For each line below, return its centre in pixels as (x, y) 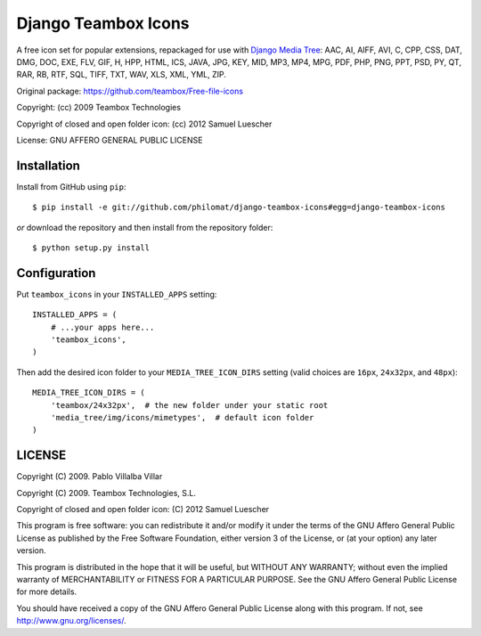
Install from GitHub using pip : (71, 186)
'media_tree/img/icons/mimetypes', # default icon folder (182, 417)
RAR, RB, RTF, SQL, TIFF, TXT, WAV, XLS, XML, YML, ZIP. (121, 75)
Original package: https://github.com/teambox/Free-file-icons (130, 91)
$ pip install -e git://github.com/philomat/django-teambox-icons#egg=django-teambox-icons (239, 208)
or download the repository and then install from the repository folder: (145, 227)
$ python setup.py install (91, 248)
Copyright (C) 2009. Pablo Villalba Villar (90, 477)
